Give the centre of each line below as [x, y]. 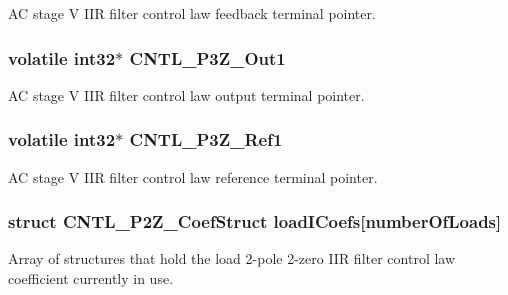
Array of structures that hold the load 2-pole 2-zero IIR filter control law [232, 258]
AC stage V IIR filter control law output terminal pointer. [186, 94]
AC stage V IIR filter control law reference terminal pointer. [193, 176]
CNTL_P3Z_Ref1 [206, 139]
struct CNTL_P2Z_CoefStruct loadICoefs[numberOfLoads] [255, 221]
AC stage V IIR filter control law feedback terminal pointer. [192, 13]
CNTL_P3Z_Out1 [207, 57]
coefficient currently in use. [91, 278]
